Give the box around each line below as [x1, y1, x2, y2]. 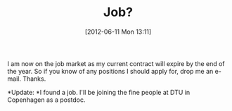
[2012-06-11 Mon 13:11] [84, 27, 152, 36]
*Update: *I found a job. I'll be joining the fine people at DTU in [7, 88, 191, 96]
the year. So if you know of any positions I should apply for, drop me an [7, 67, 214, 75]
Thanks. [22, 74, 46, 83]
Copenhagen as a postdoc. [7, 96, 86, 104]
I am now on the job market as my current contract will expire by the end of [7, 59, 225, 67]
